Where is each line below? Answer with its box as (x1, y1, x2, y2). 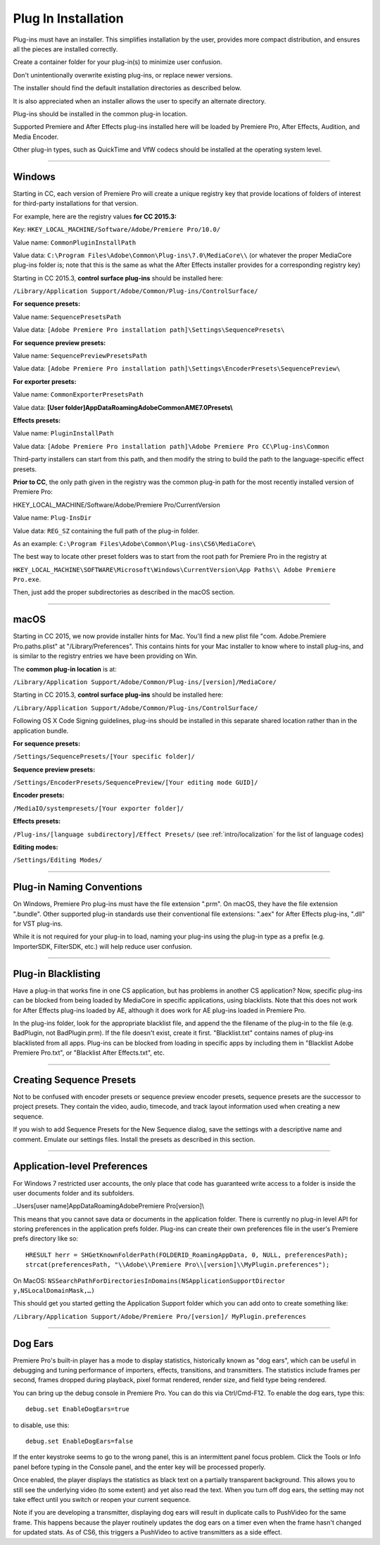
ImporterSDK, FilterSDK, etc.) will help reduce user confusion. (13, 942, 193, 950)
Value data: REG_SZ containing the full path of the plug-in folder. (13, 526, 200, 535)
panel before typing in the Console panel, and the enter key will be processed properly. (13, 1463, 266, 1471)
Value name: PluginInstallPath (13, 429, 114, 438)
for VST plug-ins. (13, 919, 63, 928)
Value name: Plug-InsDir (13, 514, 91, 522)
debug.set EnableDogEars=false (25, 1437, 134, 1446)
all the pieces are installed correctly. (13, 44, 118, 53)
